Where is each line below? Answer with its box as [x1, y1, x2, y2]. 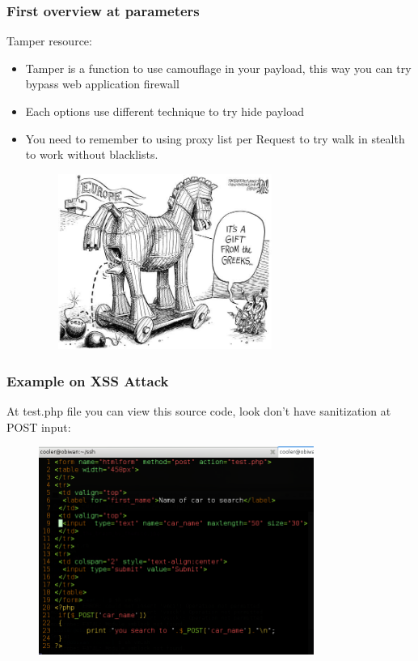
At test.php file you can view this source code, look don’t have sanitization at [6, 403, 391, 420]
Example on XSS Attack [6, 370, 169, 390]
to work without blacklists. [25, 146, 158, 163]
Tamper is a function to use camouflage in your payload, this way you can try [25, 59, 412, 76]
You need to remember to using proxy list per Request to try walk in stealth [25, 130, 405, 147]
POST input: [6, 418, 71, 435]
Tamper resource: [6, 32, 92, 49]
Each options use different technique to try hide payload [25, 103, 305, 119]
